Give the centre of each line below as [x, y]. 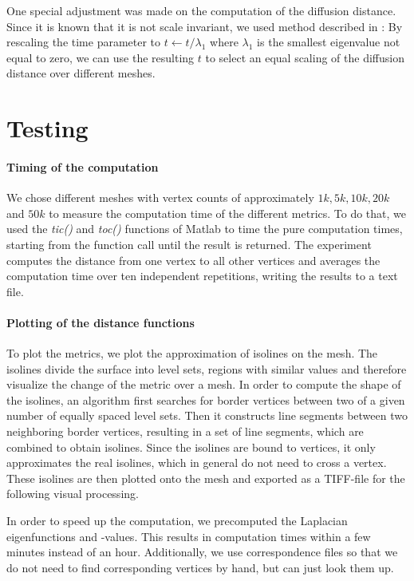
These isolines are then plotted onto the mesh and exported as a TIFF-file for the [206, 478]
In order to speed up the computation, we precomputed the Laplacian [177, 521]
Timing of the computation [83, 166]
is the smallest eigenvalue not [329, 42]
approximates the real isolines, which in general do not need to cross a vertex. [197, 462]
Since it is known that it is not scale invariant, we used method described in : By [205, 26]
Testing [47, 128]
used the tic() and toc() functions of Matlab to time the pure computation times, [205, 229]
